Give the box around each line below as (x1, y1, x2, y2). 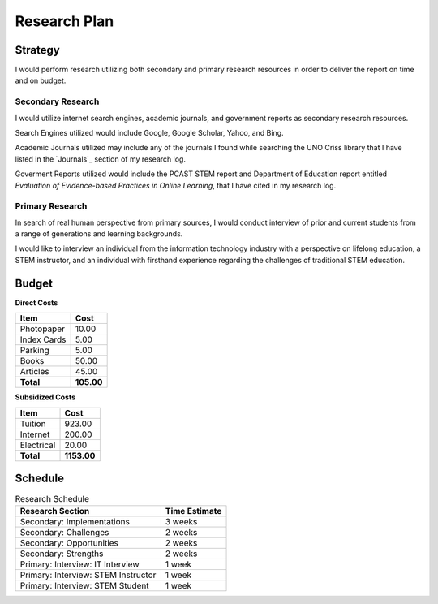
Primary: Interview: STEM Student (19, 580, 149, 592)
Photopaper (19, 323, 65, 334)
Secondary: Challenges (19, 527, 109, 538)
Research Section (19, 506, 90, 517)
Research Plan (15, 12, 114, 30)
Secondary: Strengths (19, 548, 104, 559)
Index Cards (19, 334, 67, 345)
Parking (19, 345, 50, 356)
